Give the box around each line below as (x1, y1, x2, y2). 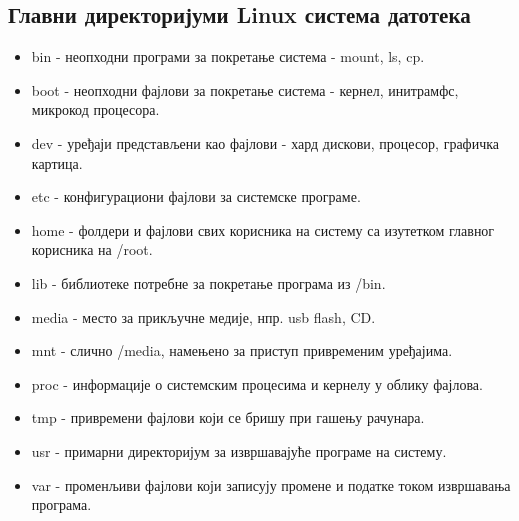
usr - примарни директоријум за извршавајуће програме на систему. (31, 440, 447, 461)
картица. (31, 152, 83, 173)
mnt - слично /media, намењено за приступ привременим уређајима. (31, 340, 453, 361)
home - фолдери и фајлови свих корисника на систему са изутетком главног (31, 219, 495, 240)
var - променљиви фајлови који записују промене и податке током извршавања (31, 474, 511, 495)
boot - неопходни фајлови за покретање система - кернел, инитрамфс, (31, 79, 459, 100)
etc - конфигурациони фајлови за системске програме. (31, 186, 361, 207)
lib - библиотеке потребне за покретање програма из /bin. (31, 272, 386, 293)
